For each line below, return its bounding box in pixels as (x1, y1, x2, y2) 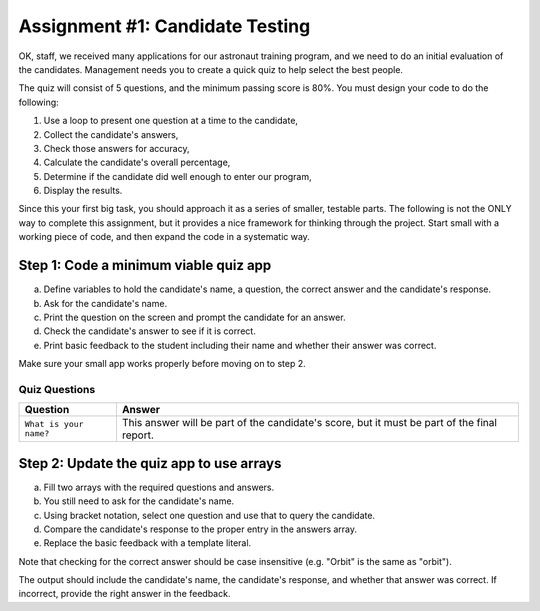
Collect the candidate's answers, (43, 128, 179, 140)
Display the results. (43, 185, 123, 197)
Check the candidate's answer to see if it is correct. (43, 325, 257, 337)
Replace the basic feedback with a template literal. (43, 537, 252, 549)
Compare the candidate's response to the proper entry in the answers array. (43, 523, 358, 535)
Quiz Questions (18, 382, 96, 396)
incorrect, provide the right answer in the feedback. (18, 588, 231, 600)
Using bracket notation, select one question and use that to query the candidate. (43, 509, 375, 521)
